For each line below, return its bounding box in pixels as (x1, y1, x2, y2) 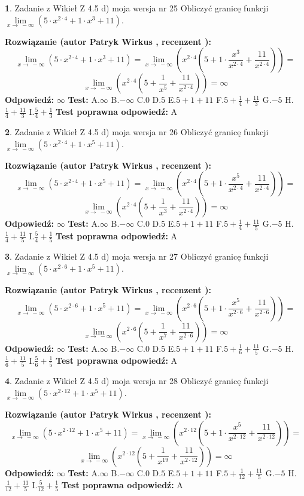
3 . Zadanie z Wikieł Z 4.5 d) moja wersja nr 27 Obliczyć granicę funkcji (5, 250, 269, 263)
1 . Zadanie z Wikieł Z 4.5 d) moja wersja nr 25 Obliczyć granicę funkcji (5, 2, 269, 14)
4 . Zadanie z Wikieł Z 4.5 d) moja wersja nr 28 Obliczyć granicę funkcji (5, 375, 269, 387)
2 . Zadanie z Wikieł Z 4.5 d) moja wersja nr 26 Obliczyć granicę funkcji (5, 126, 269, 138)
